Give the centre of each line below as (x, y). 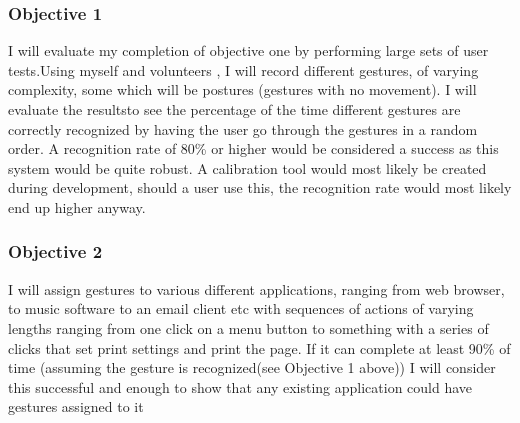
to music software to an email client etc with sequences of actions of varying (241, 308)
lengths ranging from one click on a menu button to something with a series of (248, 327)
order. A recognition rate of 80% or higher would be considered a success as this (253, 148)
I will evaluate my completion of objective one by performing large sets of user (248, 50)
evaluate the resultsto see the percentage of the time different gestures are (234, 109)
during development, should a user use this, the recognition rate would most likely (260, 187)
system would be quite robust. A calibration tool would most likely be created (247, 167)
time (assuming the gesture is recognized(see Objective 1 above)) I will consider (252, 367)
